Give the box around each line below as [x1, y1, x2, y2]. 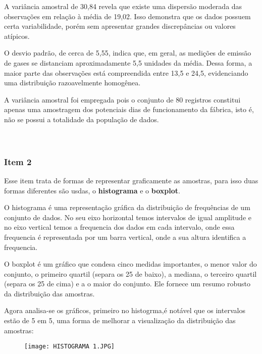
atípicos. [4, 30, 30, 41]
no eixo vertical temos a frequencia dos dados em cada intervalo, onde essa [4, 222, 235, 232]
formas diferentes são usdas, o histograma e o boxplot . [4, 185, 180, 195]
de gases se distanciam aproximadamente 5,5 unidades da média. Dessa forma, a [4, 57, 252, 68]
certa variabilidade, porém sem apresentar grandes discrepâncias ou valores [4, 21, 236, 31]
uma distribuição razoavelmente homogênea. [4, 77, 141, 88]
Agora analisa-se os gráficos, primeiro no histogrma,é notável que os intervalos [4, 305, 245, 316]
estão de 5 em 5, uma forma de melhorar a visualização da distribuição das [4, 315, 236, 326]
